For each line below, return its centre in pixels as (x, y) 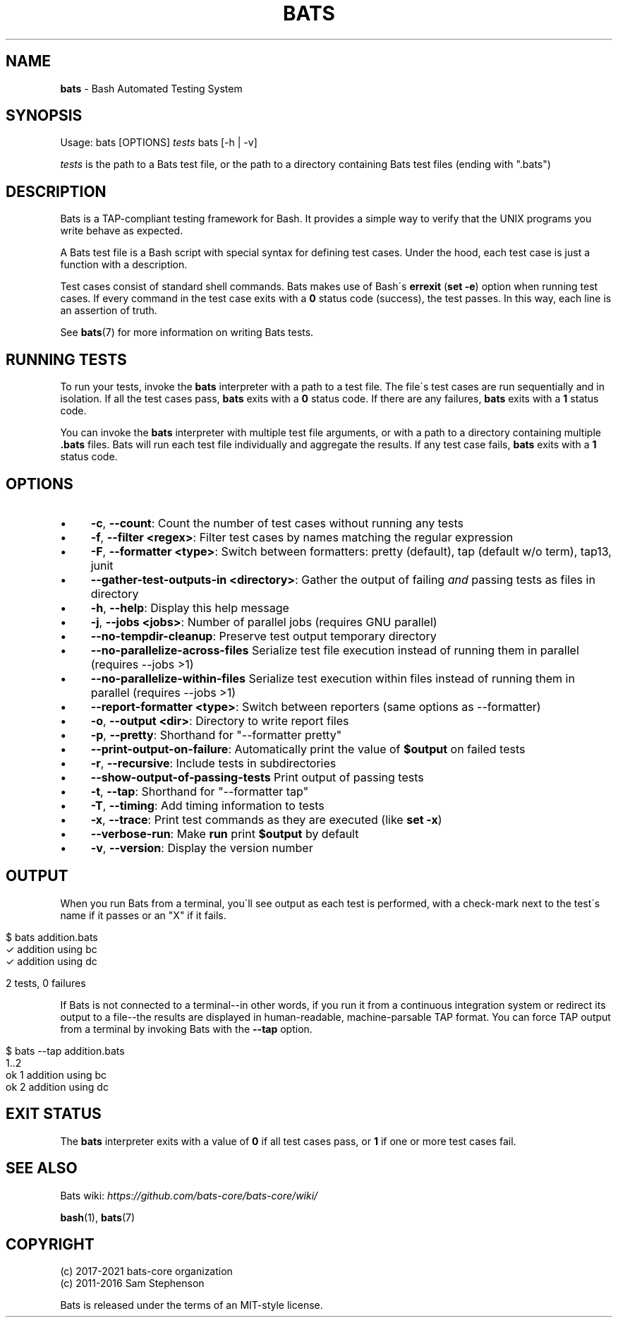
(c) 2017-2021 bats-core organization (146, 1271)
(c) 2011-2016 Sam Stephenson (132, 1283)
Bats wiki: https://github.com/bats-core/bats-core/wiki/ (189, 1195)
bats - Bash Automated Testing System (151, 88)
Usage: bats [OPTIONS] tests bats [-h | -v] (159, 143)
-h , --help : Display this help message (190, 607)
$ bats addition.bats (52, 937)
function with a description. (124, 265)
